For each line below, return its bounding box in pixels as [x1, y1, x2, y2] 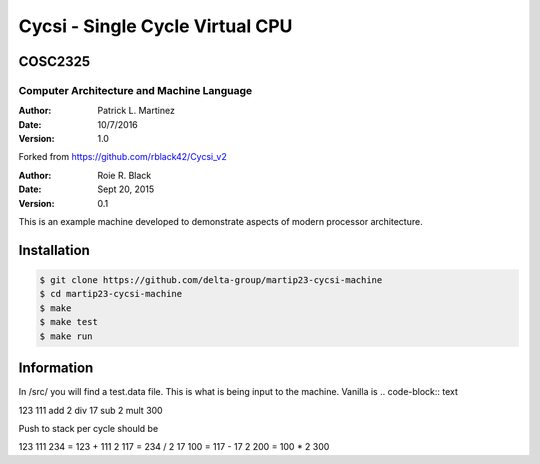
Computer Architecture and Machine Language [18, 83, 253, 97]
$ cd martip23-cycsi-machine [39, 288, 183, 300]
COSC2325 [18, 53, 91, 70]
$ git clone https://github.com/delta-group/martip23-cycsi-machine [39, 275, 383, 286]
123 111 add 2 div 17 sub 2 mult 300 [18, 404, 164, 416]
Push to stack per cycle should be [18, 422, 159, 434]
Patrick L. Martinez [97, 105, 175, 117]
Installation [18, 241, 90, 259]
